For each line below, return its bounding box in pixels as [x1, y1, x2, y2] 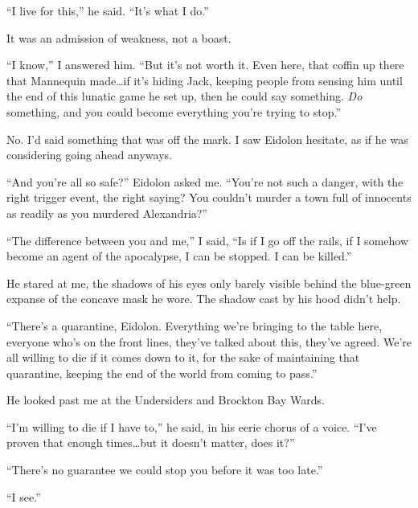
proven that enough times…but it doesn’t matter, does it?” [6, 434, 295, 451]
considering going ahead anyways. [6, 146, 172, 163]
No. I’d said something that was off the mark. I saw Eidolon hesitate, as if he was [6, 130, 408, 147]
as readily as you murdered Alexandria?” [6, 204, 207, 221]
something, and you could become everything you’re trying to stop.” [6, 103, 342, 120]
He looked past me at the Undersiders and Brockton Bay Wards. [6, 391, 325, 408]
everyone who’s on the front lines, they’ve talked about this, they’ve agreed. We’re [6, 333, 412, 350]
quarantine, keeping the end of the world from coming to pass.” [6, 364, 318, 381]
